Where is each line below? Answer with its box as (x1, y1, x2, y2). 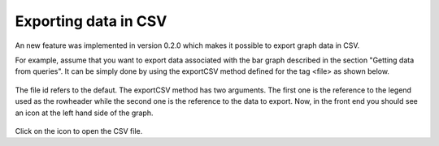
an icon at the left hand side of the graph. (15, 108, 154, 118)
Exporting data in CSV (15, 12, 167, 30)
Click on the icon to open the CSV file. (15, 126, 143, 135)
